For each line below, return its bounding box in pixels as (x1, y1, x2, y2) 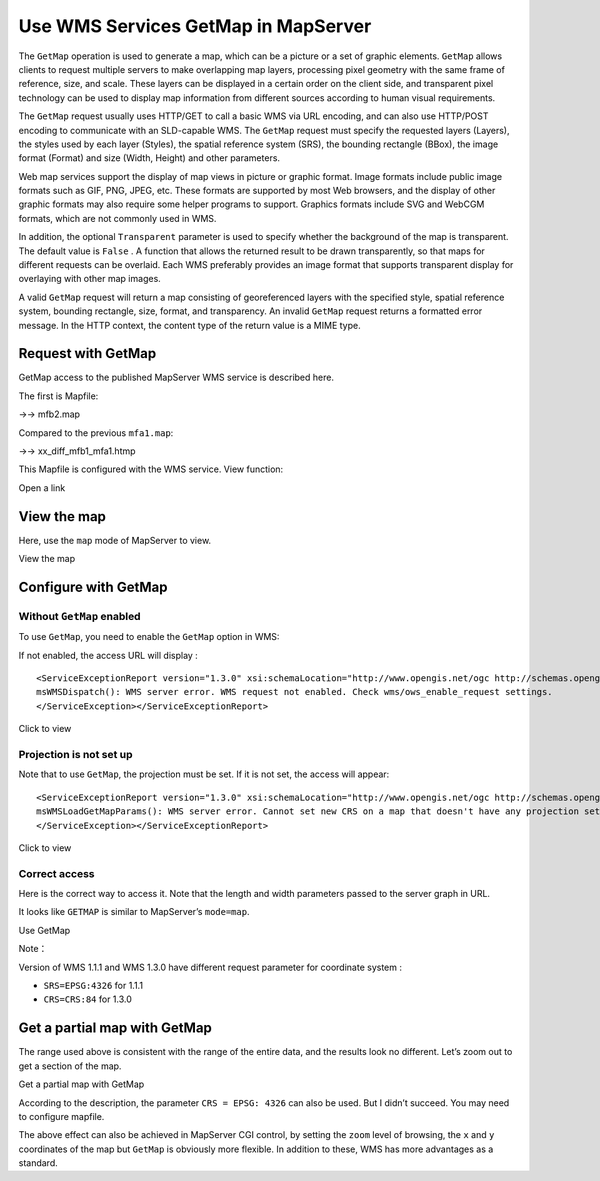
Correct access (18, 866, 95, 880)
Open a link (18, 481, 66, 494)
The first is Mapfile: (18, 390, 99, 402)
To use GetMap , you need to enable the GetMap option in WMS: (18, 631, 280, 643)
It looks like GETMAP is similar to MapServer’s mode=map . (18, 906, 250, 918)
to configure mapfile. (18, 1110, 105, 1122)
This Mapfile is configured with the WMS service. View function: (18, 463, 284, 475)
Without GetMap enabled (18, 609, 141, 623)
